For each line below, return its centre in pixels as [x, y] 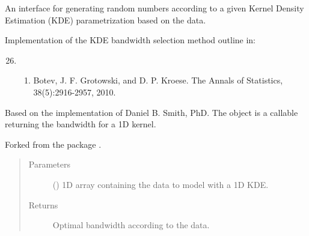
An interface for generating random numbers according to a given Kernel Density [154, 8]
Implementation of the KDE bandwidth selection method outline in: [130, 40]
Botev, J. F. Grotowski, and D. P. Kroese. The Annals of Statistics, [158, 80]
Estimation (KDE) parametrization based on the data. [106, 20]
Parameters [49, 164]
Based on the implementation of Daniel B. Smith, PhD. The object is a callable [151, 112]
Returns [43, 204]
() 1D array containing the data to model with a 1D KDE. [161, 184]
